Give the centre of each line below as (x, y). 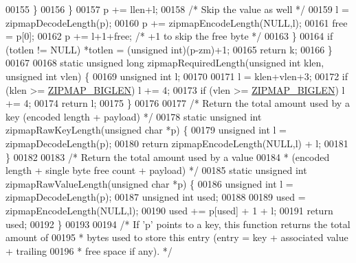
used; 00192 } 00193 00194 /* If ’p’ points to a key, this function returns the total (178, 224)
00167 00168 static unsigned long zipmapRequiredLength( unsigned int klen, (165, 63)
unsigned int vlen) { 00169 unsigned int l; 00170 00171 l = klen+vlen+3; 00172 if (177, 76)
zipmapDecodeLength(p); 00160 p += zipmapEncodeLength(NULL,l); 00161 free (177, 22)
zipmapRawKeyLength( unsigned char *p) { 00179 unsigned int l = (146, 130)
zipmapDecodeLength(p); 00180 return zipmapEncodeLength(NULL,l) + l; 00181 (177, 143)
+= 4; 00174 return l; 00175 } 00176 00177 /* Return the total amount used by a (178, 103)
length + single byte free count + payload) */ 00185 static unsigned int (156, 170)
